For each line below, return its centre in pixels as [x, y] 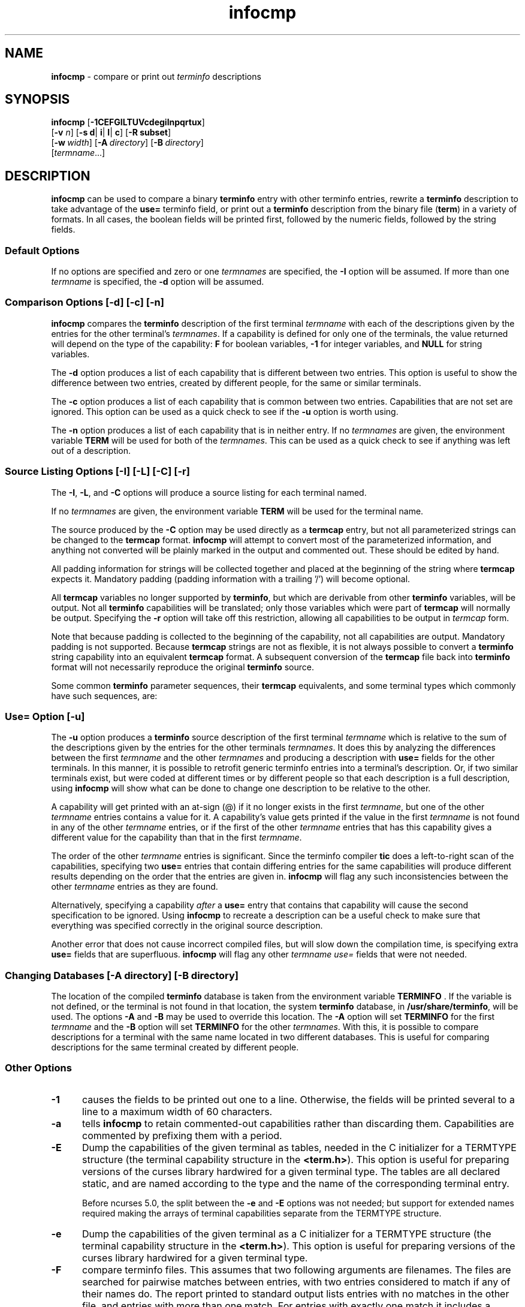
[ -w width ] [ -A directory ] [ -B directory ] [127, 143]
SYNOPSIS [37, 100]
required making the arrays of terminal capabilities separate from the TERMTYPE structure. [262, 1213]
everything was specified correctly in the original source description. [187, 926]
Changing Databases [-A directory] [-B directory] [122, 975]
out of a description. [91, 450]
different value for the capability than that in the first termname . [176, 838]
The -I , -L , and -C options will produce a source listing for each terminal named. [209, 492]
